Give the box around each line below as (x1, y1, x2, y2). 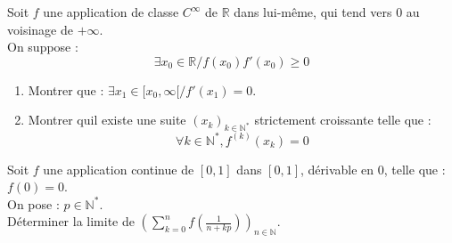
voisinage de (7, 20, 73, 38)
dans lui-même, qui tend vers (234, 3, 392, 20)
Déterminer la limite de (7, 212, 135, 231)
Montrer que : (28, 80, 104, 99)
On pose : (7, 194, 60, 213)
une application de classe (43, 3, 179, 20)
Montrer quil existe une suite (28, 110, 186, 129)
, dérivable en (300, 159, 374, 178)
